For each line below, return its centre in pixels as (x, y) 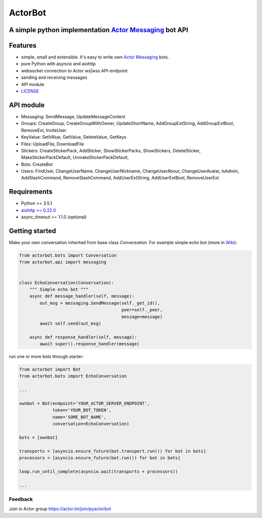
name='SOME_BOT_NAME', (80, 417)
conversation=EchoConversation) (91, 424)
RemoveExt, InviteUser (44, 130)
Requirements (31, 192)
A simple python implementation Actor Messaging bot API (99, 30)
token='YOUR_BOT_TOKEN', (82, 410)
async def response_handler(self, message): (83, 337)
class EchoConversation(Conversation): (66, 283)
